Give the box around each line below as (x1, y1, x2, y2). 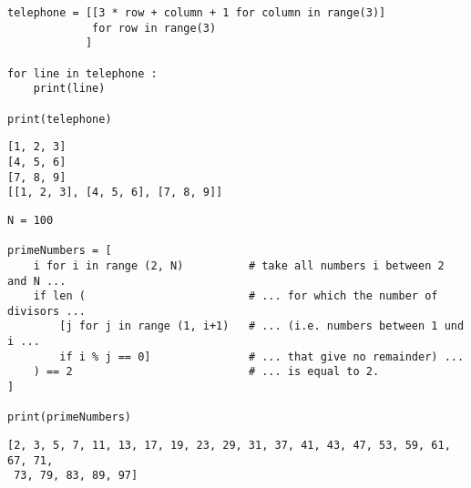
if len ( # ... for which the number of (33, 290, 438, 303)
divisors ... (7, 304, 86, 318)
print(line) (33, 82, 106, 96)
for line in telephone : (7, 66, 158, 80)
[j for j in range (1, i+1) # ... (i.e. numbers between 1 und (59, 320, 465, 333)
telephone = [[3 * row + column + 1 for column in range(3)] (7, 6, 386, 19)
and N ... (7, 274, 67, 288)
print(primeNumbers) (7, 411, 132, 424)
